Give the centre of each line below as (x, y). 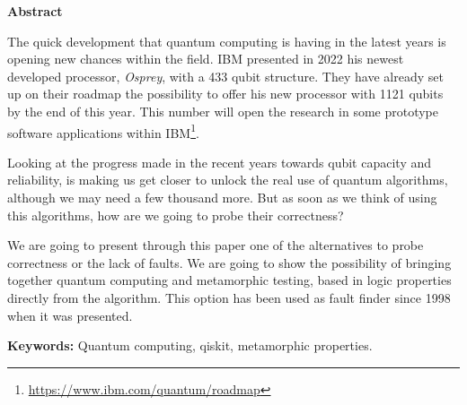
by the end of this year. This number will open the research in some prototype (223, 111)
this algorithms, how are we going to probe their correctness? (176, 215)
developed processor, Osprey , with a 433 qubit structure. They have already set (225, 76)
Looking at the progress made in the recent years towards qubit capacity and (220, 162)
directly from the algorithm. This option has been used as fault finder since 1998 (229, 297)
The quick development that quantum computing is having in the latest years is (227, 41)
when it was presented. (70, 315)
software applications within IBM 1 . (103, 131)
